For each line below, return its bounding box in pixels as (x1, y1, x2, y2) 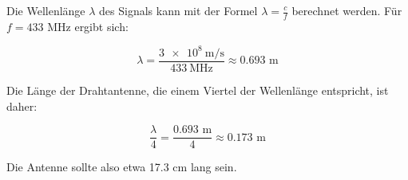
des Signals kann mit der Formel (99, 2, 258, 18)
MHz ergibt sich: (47, 18, 129, 34)
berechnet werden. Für (291, 2, 402, 18)
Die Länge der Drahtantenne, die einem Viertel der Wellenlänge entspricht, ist (6, 81, 389, 98)
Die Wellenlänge (6, 2, 85, 18)
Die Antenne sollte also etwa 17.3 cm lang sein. (6, 158, 237, 175)
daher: (6, 97, 38, 114)
